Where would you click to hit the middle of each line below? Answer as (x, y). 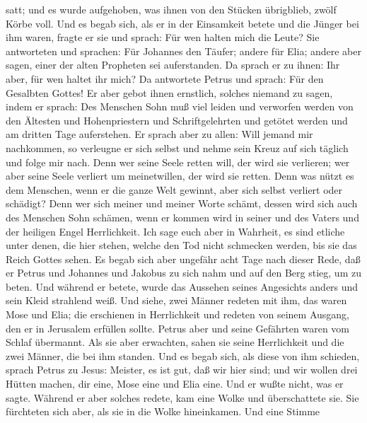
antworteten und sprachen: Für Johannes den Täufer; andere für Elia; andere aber (183, 51)
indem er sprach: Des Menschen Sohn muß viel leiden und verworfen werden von (180, 106)
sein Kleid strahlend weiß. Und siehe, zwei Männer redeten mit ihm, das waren (176, 300)
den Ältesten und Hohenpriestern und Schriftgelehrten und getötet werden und (177, 120)
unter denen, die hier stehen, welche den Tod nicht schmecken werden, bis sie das (181, 245)
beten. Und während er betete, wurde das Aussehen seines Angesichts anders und (182, 286)
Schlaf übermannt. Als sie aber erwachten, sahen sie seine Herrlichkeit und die (175, 342)
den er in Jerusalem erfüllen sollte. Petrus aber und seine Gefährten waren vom (178, 328)
